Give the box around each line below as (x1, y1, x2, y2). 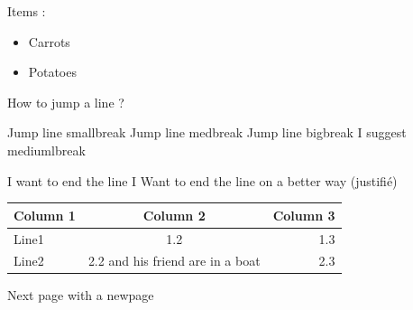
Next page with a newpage (7, 286, 154, 305)
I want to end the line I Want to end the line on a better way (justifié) (7, 171, 398, 190)
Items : (7, 2, 46, 20)
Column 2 (142, 205, 206, 224)
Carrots (28, 32, 70, 51)
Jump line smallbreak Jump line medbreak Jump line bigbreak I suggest (7, 123, 407, 142)
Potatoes (28, 62, 77, 81)
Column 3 (272, 205, 335, 224)
